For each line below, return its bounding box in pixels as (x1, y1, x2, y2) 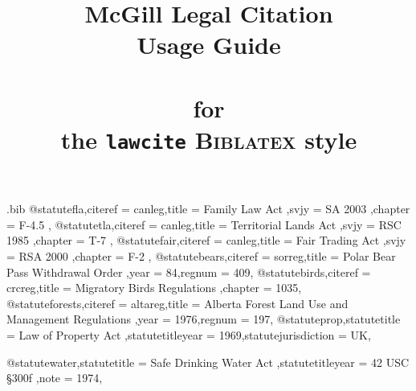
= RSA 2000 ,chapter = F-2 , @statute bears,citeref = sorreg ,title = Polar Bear (6, 248, 396, 265)
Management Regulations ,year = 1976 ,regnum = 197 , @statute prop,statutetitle (6, 311, 401, 327)
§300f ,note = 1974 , (6, 369, 103, 386)
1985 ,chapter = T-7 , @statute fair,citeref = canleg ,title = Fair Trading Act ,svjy (6, 232, 406, 249)
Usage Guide (137, 28, 281, 61)
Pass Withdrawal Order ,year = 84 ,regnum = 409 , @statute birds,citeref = (6, 263, 371, 280)
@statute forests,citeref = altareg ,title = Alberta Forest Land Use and (6, 294, 349, 311)
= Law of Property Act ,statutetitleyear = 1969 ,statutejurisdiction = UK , (6, 327, 371, 343)
